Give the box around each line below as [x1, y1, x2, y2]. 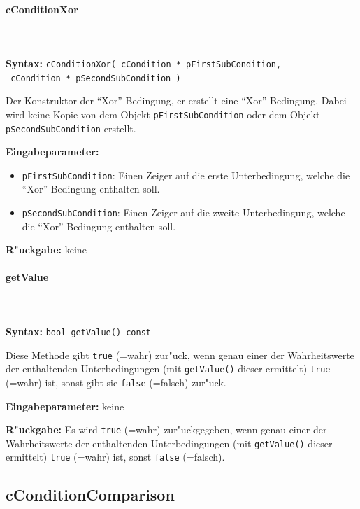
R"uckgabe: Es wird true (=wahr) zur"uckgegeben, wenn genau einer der [6, 422, 327, 437]
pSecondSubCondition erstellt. [6, 120, 136, 135]
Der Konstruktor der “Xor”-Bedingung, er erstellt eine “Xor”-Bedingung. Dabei [6, 93, 347, 108]
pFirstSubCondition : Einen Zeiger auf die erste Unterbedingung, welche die [22, 167, 350, 182]
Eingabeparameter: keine [6, 398, 124, 413]
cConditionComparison [6, 484, 175, 505]
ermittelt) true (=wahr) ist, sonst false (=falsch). [6, 449, 225, 464]
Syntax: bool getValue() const [6, 323, 152, 338]
